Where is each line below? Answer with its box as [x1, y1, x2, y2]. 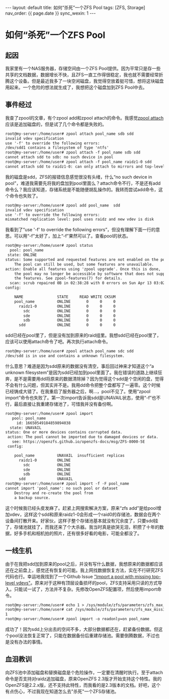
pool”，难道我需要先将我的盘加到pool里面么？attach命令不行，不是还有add [5, 180, 161, 186]
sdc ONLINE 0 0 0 [23, 308, 116, 313]
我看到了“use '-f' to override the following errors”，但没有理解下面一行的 [5, 227, 156, 233]
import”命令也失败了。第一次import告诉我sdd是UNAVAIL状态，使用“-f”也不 [5, 395, 161, 401]
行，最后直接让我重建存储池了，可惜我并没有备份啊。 [5, 401, 116, 407]
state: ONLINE [7, 252, 37, 258]
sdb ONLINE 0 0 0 [23, 318, 116, 323]
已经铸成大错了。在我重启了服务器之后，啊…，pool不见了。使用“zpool [5, 388, 151, 394]
